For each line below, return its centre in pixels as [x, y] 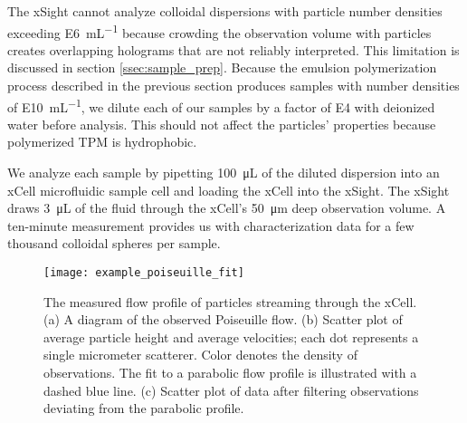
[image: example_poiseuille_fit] [144, 273]
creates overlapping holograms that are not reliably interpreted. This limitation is [233, 49]
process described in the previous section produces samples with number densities [233, 86]
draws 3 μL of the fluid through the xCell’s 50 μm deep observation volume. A [227, 208]
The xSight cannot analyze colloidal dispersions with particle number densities [225, 11]
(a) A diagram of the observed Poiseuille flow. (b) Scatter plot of [223, 319]
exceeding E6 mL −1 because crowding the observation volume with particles [219, 31]
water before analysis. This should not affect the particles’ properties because [222, 124]
